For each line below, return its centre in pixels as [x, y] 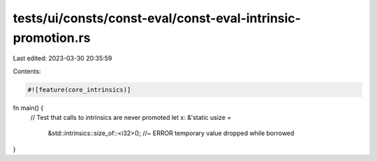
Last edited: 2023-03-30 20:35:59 [62, 59]
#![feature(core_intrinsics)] [79, 90]
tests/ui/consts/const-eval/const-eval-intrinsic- [157, 18]
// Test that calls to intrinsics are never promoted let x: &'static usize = [131, 118]
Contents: [27, 71]
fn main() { [28, 107]
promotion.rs [52, 38]
